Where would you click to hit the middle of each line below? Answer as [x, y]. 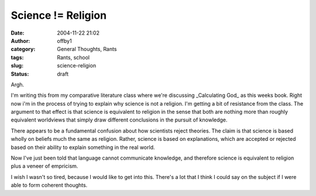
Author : [20, 40]
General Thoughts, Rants [87, 49]
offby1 [65, 40]
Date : [18, 33]
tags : [17, 57]
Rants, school [73, 57]
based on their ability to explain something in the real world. [83, 147]
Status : [20, 74]
